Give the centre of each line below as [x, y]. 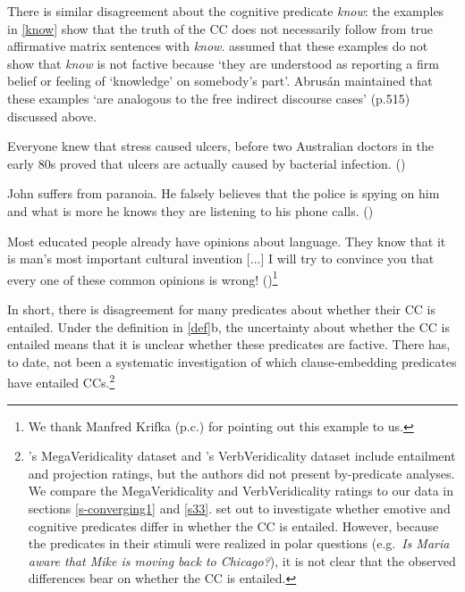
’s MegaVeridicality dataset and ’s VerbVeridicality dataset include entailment [242, 456]
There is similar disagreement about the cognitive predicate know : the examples [226, 11]
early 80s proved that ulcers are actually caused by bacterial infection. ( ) [207, 163]
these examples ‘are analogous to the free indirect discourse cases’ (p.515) [209, 98]
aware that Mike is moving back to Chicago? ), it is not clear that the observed [242, 560]
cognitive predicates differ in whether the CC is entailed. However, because [233, 525]
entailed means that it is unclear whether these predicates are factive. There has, [229, 344]
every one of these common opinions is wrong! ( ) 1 [143, 278]
